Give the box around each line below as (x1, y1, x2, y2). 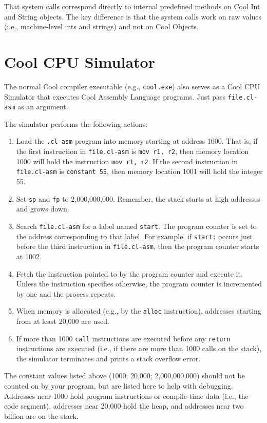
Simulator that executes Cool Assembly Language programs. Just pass (4, 91, 226, 102)
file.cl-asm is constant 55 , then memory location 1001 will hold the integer (16, 166, 263, 177)
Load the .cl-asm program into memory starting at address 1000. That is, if (16, 136, 258, 146)
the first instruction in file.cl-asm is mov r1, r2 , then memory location (16, 146, 249, 157)
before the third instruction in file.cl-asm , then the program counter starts (16, 241, 259, 252)
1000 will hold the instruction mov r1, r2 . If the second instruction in (16, 156, 238, 166)
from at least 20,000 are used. (16, 315, 109, 326)
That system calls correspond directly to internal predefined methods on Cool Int (4, 1, 260, 11)
